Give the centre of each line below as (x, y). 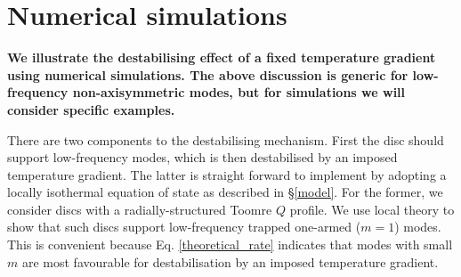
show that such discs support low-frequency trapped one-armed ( (184, 227)
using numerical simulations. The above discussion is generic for (208, 74)
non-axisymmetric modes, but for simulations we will (239, 92)
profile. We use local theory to (372, 209)
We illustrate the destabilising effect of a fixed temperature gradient (222, 57)
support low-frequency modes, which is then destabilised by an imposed (202, 157)
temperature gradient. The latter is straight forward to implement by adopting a (227, 174)
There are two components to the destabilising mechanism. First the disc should (226, 139)
